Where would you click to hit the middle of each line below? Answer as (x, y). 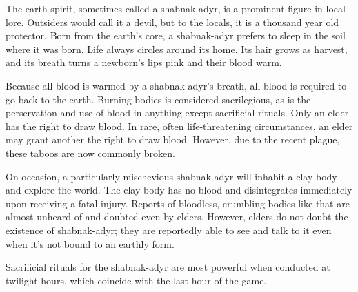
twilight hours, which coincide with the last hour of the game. (136, 280)
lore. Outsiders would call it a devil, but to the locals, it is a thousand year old (172, 22)
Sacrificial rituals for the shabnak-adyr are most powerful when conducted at (168, 267)
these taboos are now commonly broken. (90, 153)
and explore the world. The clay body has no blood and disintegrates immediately (179, 190)
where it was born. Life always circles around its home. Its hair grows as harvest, (177, 49)
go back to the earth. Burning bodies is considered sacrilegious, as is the (158, 99)
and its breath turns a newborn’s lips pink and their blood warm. (144, 62)
